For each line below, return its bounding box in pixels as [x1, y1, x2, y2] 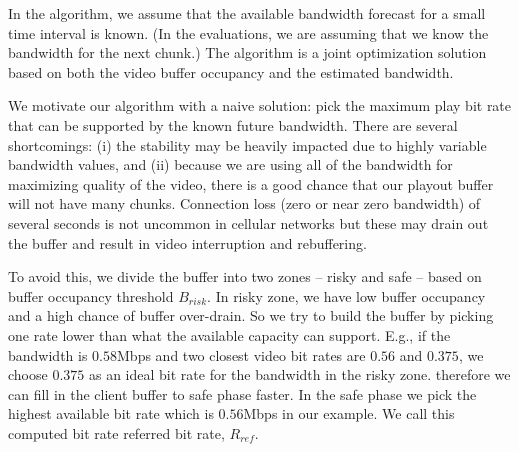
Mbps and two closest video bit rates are [117, 344, 366, 365]
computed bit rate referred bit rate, [8, 422, 225, 443]
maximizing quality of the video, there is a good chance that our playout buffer [8, 173, 494, 194]
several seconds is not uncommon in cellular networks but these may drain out [8, 212, 489, 233]
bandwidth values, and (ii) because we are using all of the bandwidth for [8, 154, 453, 175]
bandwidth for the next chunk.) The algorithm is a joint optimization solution [8, 42, 487, 63]
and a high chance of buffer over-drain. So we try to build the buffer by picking [8, 305, 494, 326]
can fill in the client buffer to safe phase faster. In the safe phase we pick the [8, 383, 477, 404]
